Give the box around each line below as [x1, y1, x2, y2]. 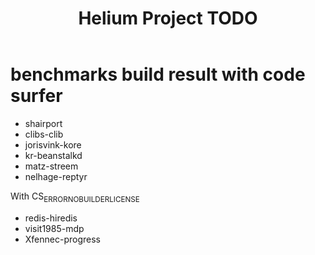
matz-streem [24, 160, 79, 172]
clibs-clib [24, 128, 64, 140]
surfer [10, 85, 63, 107]
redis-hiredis [24, 212, 78, 224]
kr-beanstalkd [24, 149, 83, 161]
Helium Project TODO [78, 7, 258, 30]
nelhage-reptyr [24, 170, 88, 182]
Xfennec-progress [24, 233, 101, 245]
